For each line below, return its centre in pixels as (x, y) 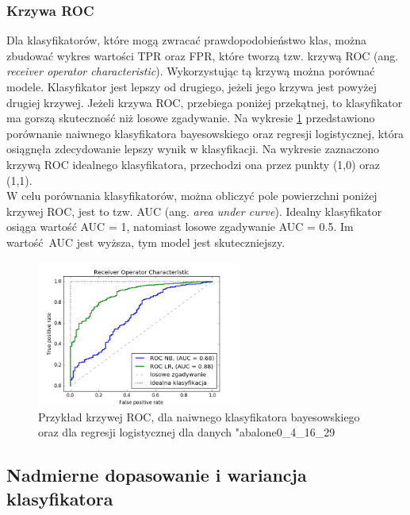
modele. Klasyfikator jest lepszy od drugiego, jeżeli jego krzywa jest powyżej (192, 86)
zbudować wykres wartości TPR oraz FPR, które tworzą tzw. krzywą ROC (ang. (203, 55)
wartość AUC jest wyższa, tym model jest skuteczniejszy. (146, 242)
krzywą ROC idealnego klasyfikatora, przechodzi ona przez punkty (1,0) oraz (194, 164)
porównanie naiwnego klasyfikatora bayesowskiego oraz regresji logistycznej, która (205, 133)
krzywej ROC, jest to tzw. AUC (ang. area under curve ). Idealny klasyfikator (194, 211)
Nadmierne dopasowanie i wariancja (157, 475)
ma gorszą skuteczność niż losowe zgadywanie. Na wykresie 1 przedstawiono (191, 118)
